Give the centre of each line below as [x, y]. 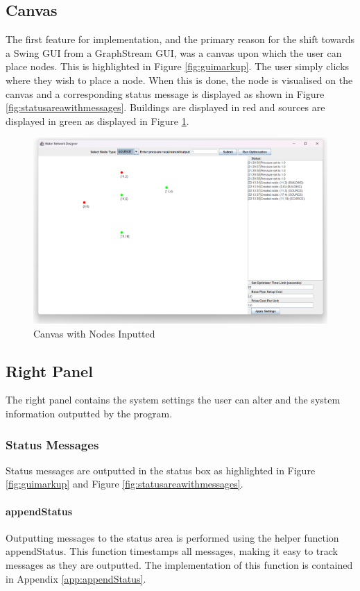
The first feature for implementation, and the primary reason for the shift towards [180, 39]
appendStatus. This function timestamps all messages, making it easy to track [172, 551]
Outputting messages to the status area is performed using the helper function [172, 537]
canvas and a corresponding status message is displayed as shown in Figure [165, 93]
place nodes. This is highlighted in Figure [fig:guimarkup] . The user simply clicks [178, 66]
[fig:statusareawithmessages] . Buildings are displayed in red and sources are [165, 107]
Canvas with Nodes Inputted [94, 333]
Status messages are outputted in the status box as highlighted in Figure [161, 470]
